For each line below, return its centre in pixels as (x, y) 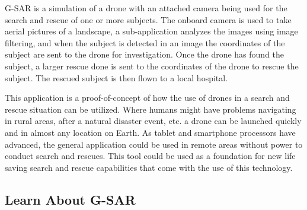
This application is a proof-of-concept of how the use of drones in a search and (147, 98)
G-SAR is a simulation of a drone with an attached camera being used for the (146, 8)
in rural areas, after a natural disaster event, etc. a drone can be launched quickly (153, 121)
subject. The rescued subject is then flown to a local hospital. (116, 77)
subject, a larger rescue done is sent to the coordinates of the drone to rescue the (152, 66)
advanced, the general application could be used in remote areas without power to (154, 144)
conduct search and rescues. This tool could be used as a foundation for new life (150, 156)
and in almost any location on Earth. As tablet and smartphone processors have (150, 132)
